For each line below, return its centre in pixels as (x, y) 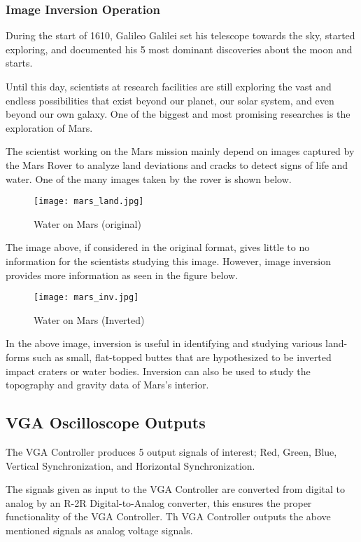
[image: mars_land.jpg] (89, 202)
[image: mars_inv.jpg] (86, 298)
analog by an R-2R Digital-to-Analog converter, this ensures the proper (159, 502)
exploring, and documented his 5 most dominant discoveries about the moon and (179, 49)
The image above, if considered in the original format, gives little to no (158, 247)
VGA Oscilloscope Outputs (106, 422)
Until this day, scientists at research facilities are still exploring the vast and (169, 86)
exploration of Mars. (49, 127)
